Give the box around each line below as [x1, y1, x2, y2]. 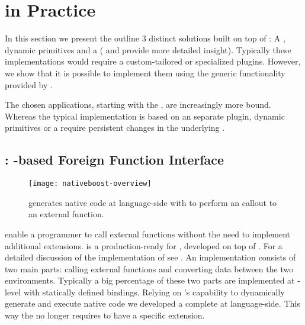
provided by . [5, 78, 53, 91]
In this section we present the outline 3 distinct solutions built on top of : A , [5, 32, 285, 44]
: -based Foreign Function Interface [5, 150, 224, 169]
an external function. [28, 208, 104, 220]
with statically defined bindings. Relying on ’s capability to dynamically [23, 285, 285, 298]
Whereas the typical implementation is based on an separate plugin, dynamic [5, 110, 285, 122]
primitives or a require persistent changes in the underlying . [5, 121, 225, 134]
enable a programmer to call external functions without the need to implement [5, 227, 291, 240]
